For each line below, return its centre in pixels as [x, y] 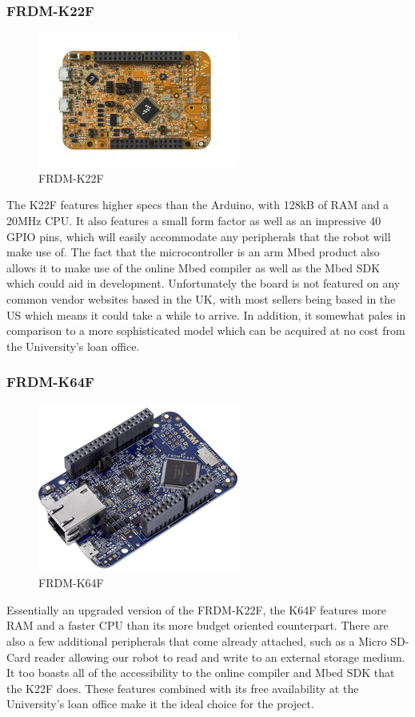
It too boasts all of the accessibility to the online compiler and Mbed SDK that [201, 673]
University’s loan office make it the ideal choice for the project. [160, 704]
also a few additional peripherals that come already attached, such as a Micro [197, 640]
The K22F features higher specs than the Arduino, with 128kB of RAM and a [198, 205]
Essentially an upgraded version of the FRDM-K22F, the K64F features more [196, 609]
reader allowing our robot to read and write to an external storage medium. [220, 657]
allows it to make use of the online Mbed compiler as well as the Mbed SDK [194, 267]
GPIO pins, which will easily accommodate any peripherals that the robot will [199, 236]
